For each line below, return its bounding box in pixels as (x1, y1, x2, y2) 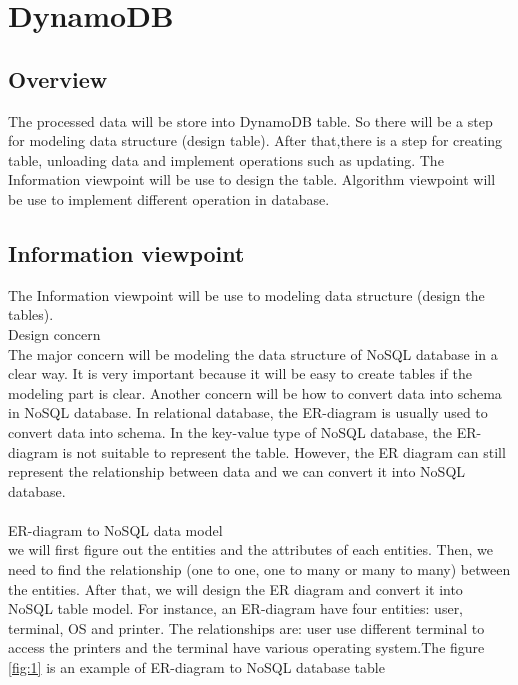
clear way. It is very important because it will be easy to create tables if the (8, 363, 472, 384)
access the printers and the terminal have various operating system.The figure (8, 637, 485, 658)
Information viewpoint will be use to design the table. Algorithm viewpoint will (8, 169, 496, 190)
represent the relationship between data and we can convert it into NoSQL (8, 461, 466, 482)
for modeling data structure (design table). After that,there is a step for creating (8, 130, 503, 151)
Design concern (8, 323, 101, 344)
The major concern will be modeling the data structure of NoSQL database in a (8, 343, 498, 364)
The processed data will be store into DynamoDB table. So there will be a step (8, 110, 493, 131)
